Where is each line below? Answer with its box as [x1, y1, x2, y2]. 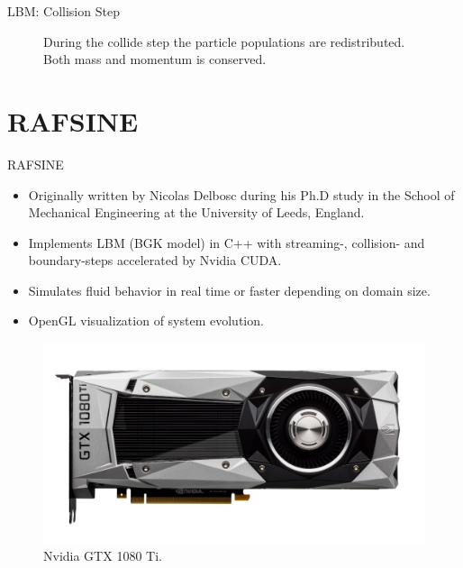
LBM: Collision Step [7, 2, 120, 20]
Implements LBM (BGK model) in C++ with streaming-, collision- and [28, 233, 425, 252]
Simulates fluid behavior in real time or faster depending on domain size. [28, 280, 431, 299]
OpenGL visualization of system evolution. [28, 311, 264, 330]
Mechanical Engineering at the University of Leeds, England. [28, 203, 365, 222]
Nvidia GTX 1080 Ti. [43, 546, 162, 565]
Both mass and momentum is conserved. [43, 50, 267, 69]
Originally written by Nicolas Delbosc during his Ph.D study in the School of [28, 185, 455, 204]
